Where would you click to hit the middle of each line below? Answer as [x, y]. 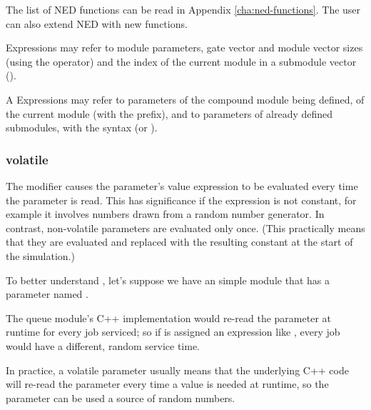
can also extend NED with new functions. [97, 23]
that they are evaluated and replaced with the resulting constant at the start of [179, 242]
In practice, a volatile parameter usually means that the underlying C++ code [177, 370]
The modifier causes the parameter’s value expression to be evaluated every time [182, 185]
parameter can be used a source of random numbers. [121, 397]
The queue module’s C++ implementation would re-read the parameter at [168, 317]
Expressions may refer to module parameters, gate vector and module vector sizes [184, 47]
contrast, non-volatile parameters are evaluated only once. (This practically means [185, 227]
